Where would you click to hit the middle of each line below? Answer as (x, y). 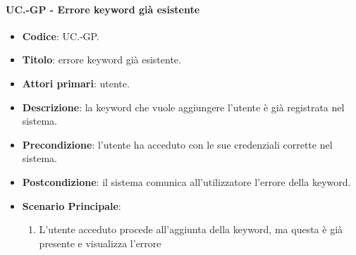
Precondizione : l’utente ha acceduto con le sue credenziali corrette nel (177, 144)
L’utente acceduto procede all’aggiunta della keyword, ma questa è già (191, 229)
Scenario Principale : (72, 205)
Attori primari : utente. (76, 83)
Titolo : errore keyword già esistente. (102, 60)
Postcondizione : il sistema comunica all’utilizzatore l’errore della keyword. (186, 181)
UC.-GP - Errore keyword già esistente (103, 9)
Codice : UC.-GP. (61, 36)
